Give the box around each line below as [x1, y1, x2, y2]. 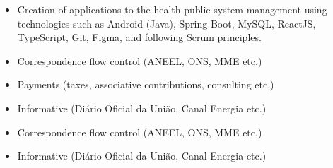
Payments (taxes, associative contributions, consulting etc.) [17, 77, 274, 92]
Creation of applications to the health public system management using [17, 2, 327, 16]
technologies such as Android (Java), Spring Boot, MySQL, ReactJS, [17, 16, 316, 30]
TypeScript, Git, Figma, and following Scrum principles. [17, 30, 262, 44]
